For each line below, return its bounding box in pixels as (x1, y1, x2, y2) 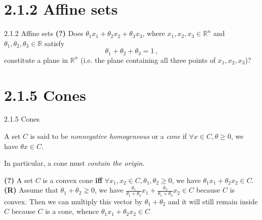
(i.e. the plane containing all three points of (81, 54, 216, 65)
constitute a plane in (4, 54, 68, 65)
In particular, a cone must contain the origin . (4, 158, 145, 168)
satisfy (44, 38, 65, 48)
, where (142, 28, 165, 39)
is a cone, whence (45, 206, 99, 216)
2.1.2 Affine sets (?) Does (4, 28, 84, 39)
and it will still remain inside (168, 196, 258, 206)
